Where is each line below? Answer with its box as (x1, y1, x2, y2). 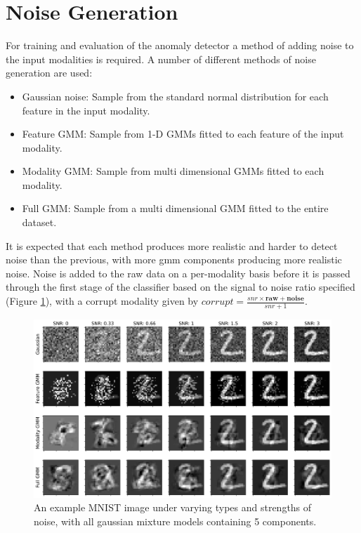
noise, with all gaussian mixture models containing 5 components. (34, 513, 317, 528)
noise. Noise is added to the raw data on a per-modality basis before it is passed (6, 265, 350, 280)
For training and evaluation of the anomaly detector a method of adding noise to (6, 38, 354, 53)
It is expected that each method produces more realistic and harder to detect (6, 238, 338, 253)
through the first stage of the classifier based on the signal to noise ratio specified (6, 279, 355, 294)
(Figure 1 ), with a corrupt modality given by (6, 294, 199, 308)
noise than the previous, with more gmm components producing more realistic (6, 252, 342, 267)
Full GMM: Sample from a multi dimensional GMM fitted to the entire (22, 201, 329, 216)
